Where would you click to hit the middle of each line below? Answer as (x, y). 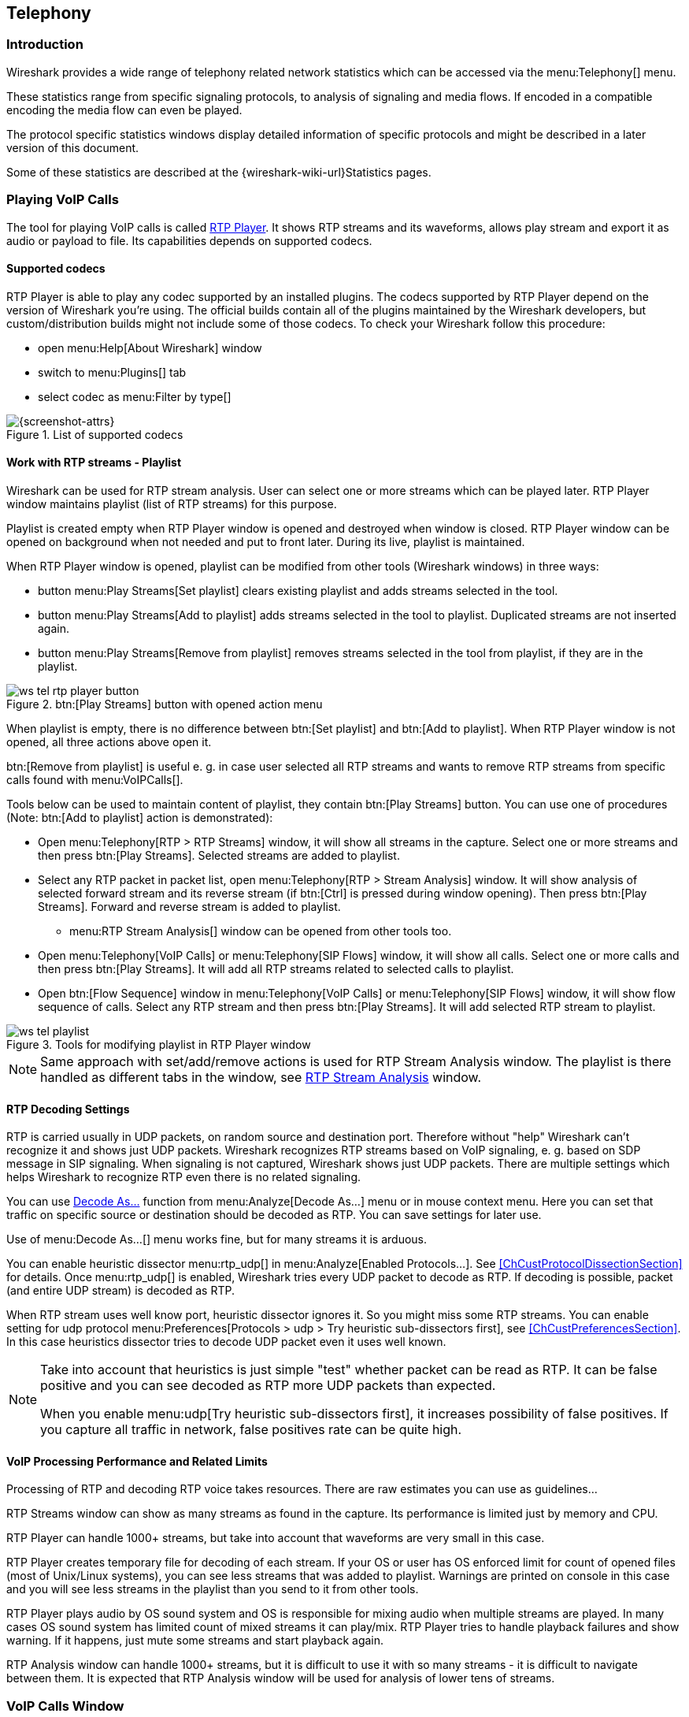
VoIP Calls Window (65, 1706)
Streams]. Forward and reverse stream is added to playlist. (189, 906)
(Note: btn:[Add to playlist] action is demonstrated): (140, 817)
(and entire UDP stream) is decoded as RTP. (120, 1291)
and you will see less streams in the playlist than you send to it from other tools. (213, 1589)
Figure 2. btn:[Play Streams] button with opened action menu (165, 704)
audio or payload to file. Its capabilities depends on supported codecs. (189, 240)
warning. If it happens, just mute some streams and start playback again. (195, 1641)
